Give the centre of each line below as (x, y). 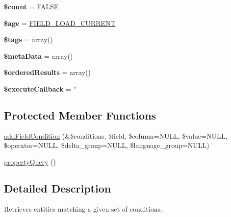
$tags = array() (28, 39)
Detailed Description (58, 188)
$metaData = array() (38, 56)
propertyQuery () (30, 161)
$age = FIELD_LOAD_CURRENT (60, 23)
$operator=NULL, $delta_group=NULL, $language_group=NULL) (107, 145)
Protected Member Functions (80, 115)
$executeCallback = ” (40, 88)
